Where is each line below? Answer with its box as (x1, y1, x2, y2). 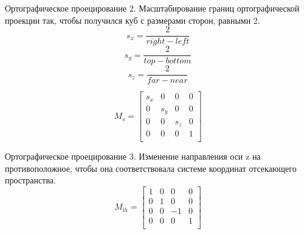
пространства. (5, 174, 56, 186)
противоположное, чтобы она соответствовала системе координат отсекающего (5, 161, 297, 174)
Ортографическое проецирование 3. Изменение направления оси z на (5, 149, 261, 162)
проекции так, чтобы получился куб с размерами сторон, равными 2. (5, 13, 260, 26)
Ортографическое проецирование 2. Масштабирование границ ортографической (5, 2, 300, 14)
